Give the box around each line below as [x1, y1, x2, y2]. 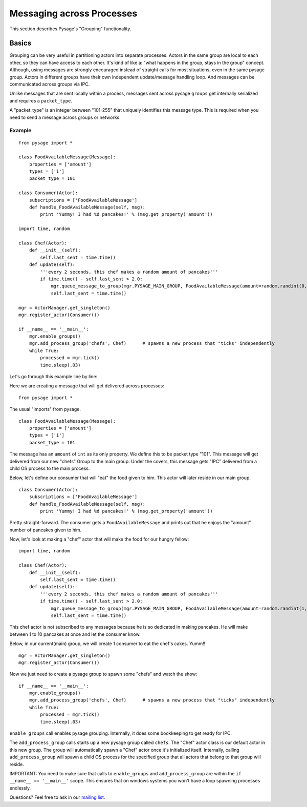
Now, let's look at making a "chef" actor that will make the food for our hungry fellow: [9, 536, 189, 543]
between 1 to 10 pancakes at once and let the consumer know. [9, 631, 141, 637]
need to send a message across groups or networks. [9, 114, 121, 120]
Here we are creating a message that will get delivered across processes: [9, 383, 165, 389]
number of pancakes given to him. [9, 527, 82, 533]
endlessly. [9, 784, 31, 791]
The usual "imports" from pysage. [9, 406, 81, 412]
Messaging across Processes [9, 8, 138, 19]
